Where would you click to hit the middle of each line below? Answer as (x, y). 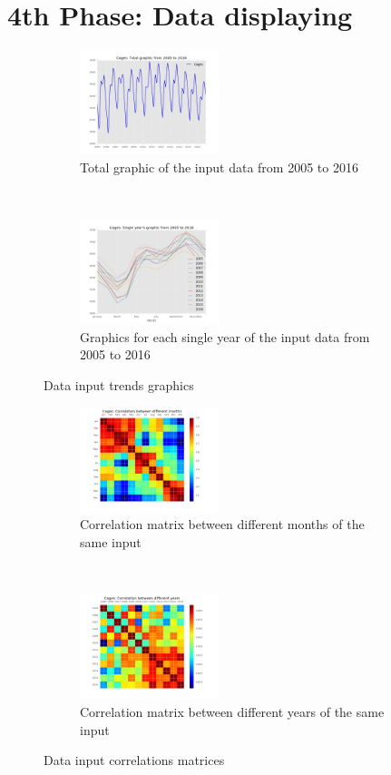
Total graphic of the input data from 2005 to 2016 (219, 167)
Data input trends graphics (119, 385)
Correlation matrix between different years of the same (232, 711)
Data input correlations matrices (134, 760)
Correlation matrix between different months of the (222, 524)
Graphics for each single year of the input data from (225, 336)
